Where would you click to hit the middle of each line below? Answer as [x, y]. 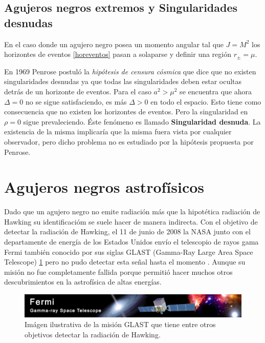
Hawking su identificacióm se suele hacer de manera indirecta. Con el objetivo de [131, 221]
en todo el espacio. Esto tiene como [206, 101]
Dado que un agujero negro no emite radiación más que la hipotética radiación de [132, 211]
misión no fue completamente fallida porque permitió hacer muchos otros [118, 271]
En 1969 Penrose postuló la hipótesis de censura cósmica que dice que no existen [130, 71]
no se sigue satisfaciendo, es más [76, 101]
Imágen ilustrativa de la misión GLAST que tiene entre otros [120, 324]
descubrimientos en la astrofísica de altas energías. [83, 282]
